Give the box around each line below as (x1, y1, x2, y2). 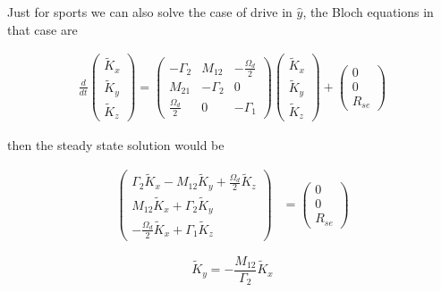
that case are (7, 20, 78, 38)
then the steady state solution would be (7, 136, 225, 154)
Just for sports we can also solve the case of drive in (7, 3, 293, 21)
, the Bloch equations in (302, 3, 434, 21)
